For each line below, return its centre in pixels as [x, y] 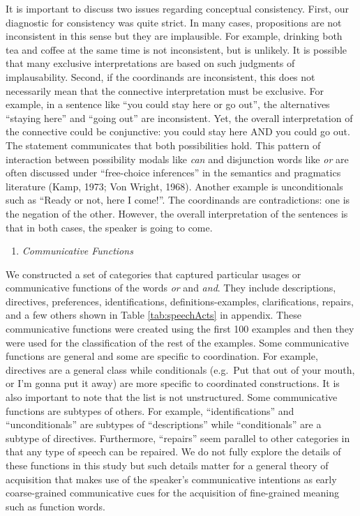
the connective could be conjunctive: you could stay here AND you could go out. [178, 131]
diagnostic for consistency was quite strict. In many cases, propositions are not [174, 22]
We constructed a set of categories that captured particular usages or [153, 274]
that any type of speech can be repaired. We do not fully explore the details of [173, 451]
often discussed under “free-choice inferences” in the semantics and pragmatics [173, 173]
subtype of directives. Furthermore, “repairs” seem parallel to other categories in [178, 438]
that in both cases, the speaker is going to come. [109, 227]
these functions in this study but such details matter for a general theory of [167, 465]
